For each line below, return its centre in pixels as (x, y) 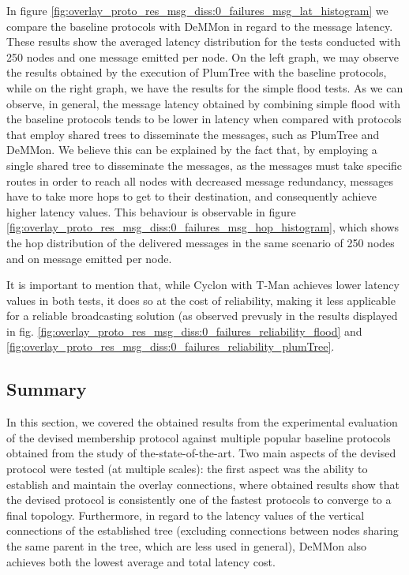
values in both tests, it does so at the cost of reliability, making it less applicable (201, 300)
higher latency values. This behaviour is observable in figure (151, 211)
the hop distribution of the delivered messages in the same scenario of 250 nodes (201, 242)
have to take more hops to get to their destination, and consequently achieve (191, 196)
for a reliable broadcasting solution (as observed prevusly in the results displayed (202, 316)
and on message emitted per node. (89, 258)
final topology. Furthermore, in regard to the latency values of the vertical (186, 515)
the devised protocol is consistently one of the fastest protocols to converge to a (199, 500)
